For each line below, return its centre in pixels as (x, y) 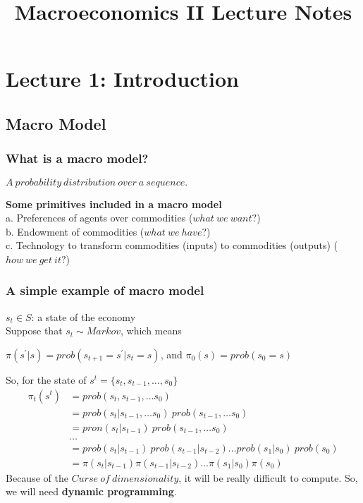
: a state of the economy (84, 316)
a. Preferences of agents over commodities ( (99, 218)
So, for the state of (46, 379)
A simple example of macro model (105, 290)
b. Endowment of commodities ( (75, 231)
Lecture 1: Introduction (122, 79)
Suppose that (34, 331)
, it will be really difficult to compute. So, (268, 477)
